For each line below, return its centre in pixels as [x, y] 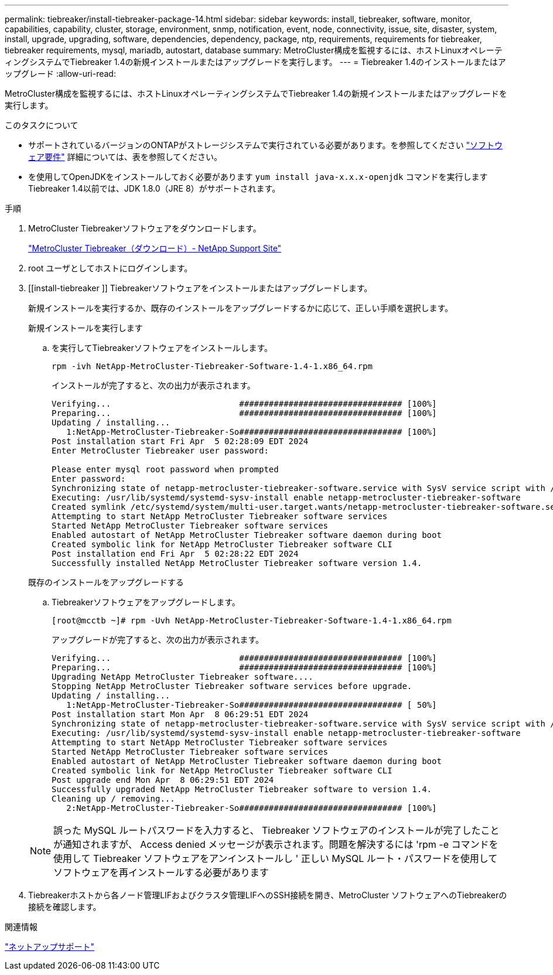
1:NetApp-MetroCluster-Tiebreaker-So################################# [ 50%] [252, 705]
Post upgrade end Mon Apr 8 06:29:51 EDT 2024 [163, 780]
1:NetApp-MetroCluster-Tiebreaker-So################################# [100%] [252, 432]
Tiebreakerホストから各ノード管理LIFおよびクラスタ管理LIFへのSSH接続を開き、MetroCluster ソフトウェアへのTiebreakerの [268, 895]
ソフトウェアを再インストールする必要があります [161, 872]
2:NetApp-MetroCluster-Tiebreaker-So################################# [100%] [252, 808]
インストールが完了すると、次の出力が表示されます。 [153, 385]
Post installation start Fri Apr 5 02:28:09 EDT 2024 [180, 441]
